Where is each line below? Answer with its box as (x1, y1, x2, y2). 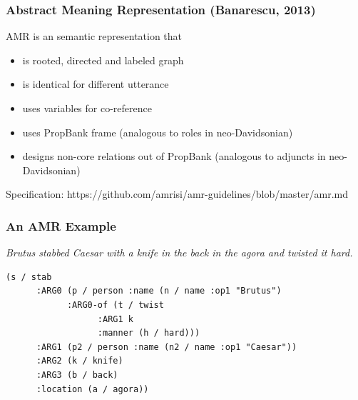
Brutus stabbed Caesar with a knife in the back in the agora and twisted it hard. (6, 245, 353, 260)
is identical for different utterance (22, 76, 169, 91)
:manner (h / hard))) (97, 328, 200, 339)
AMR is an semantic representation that (6, 29, 183, 44)
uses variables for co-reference (22, 101, 152, 115)
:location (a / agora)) (36, 384, 149, 394)
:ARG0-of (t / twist (66, 299, 164, 310)
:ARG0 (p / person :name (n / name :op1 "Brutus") (36, 286, 282, 296)
